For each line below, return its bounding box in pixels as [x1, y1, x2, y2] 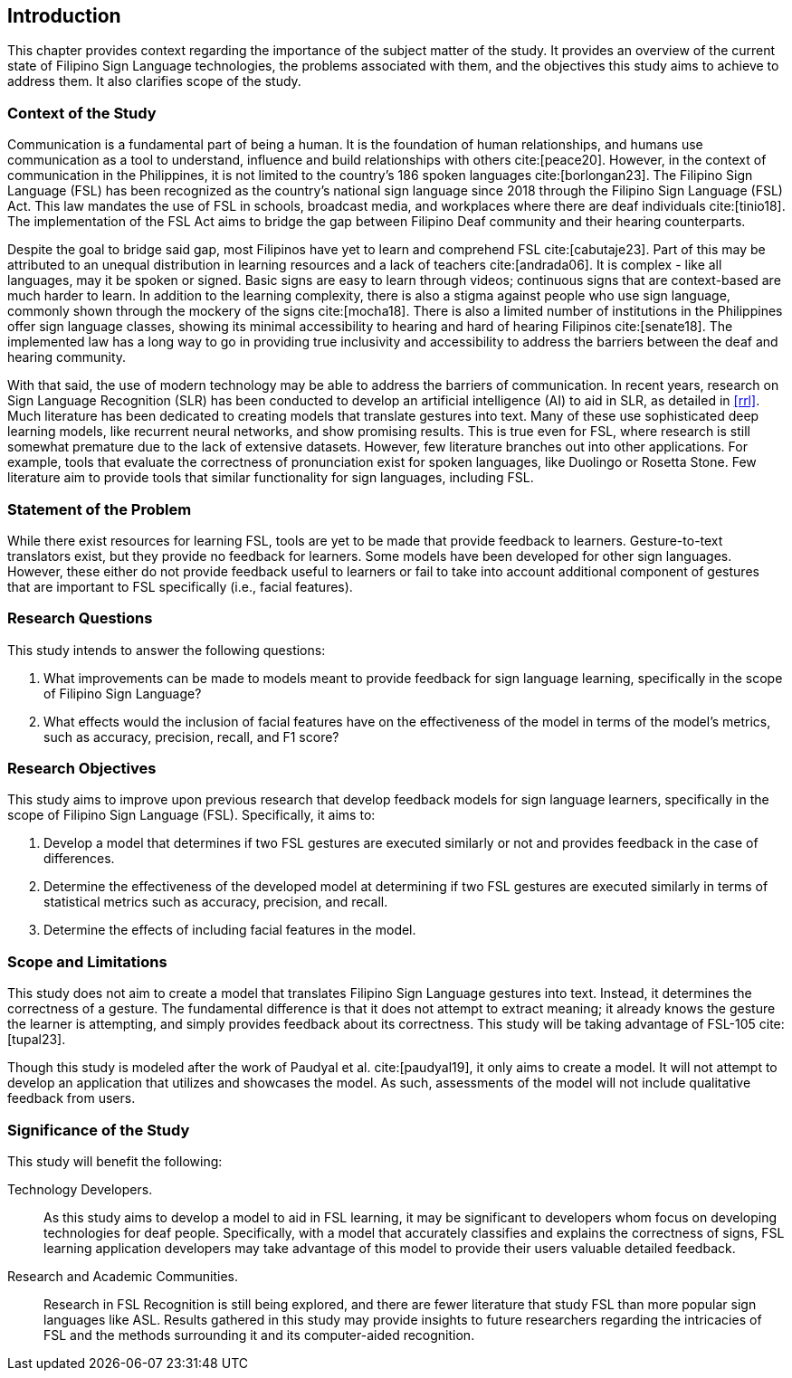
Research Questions [7, 609, 153, 628]
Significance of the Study [7, 1120, 190, 1139]
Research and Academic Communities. [7, 1268, 239, 1284]
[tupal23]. [7, 1031, 66, 1048]
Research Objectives [7, 759, 157, 778]
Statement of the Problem [7, 499, 192, 518]
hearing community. [7, 349, 127, 366]
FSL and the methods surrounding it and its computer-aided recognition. [43, 1326, 475, 1343]
